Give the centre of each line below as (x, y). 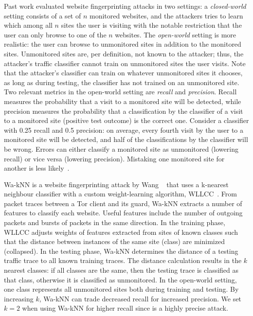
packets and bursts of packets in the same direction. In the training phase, (115, 222)
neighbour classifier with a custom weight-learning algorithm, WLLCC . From (120, 194)
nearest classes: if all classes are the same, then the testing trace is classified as (121, 270)
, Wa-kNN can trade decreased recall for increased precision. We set (140, 298)
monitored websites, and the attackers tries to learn (166, 15)
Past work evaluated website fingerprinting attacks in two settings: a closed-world (125, 6)
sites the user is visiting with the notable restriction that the (151, 25)
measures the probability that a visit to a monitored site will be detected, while (123, 101)
